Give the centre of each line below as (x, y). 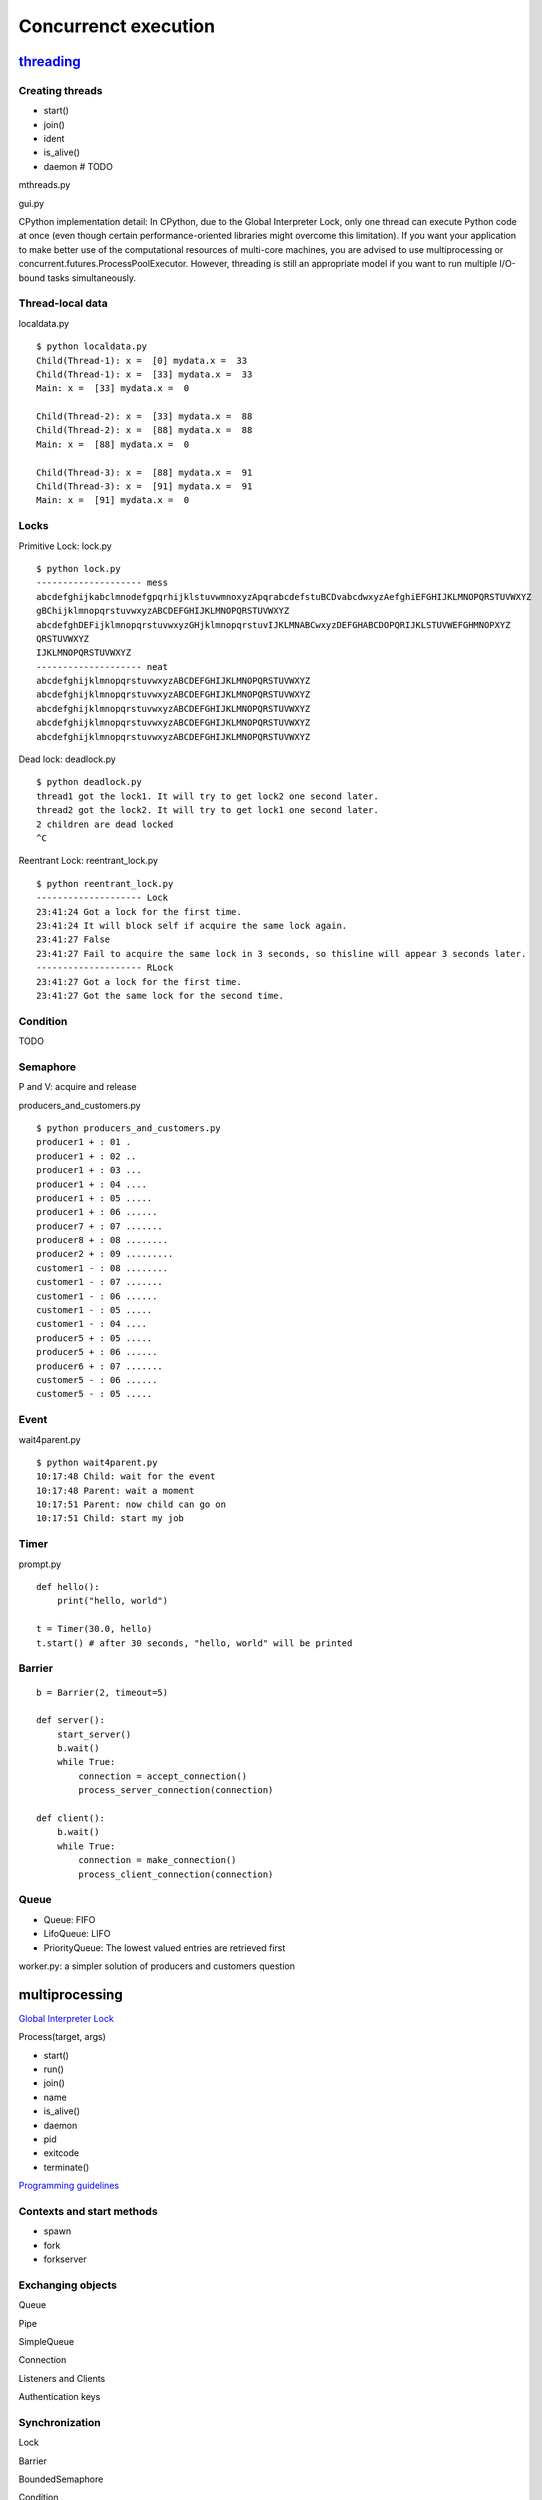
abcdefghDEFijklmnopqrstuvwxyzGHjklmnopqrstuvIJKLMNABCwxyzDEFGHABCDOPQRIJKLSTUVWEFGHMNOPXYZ (273, 624)
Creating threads (60, 90)
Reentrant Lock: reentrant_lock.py (88, 861)
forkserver (65, 2259)
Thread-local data (63, 303)
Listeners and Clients (62, 2378)
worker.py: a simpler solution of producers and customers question (156, 1966)
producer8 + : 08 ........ (102, 1240)
